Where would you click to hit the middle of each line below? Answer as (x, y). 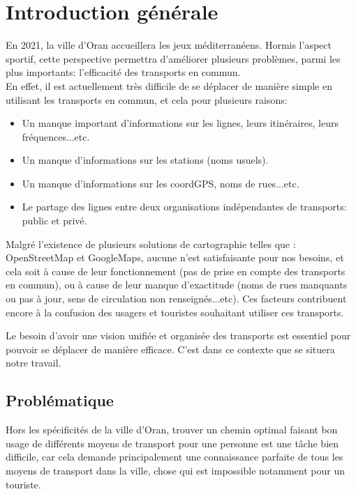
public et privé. (54, 221)
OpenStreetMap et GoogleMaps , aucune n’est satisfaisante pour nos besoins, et (175, 257)
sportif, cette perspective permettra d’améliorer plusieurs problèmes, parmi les (173, 58)
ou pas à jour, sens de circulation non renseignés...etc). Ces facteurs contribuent (176, 299)
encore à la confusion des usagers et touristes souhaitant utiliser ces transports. (175, 312)
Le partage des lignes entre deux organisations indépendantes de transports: (184, 207)
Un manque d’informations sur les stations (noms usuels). (145, 160)
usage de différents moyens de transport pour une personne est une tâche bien (172, 443)
